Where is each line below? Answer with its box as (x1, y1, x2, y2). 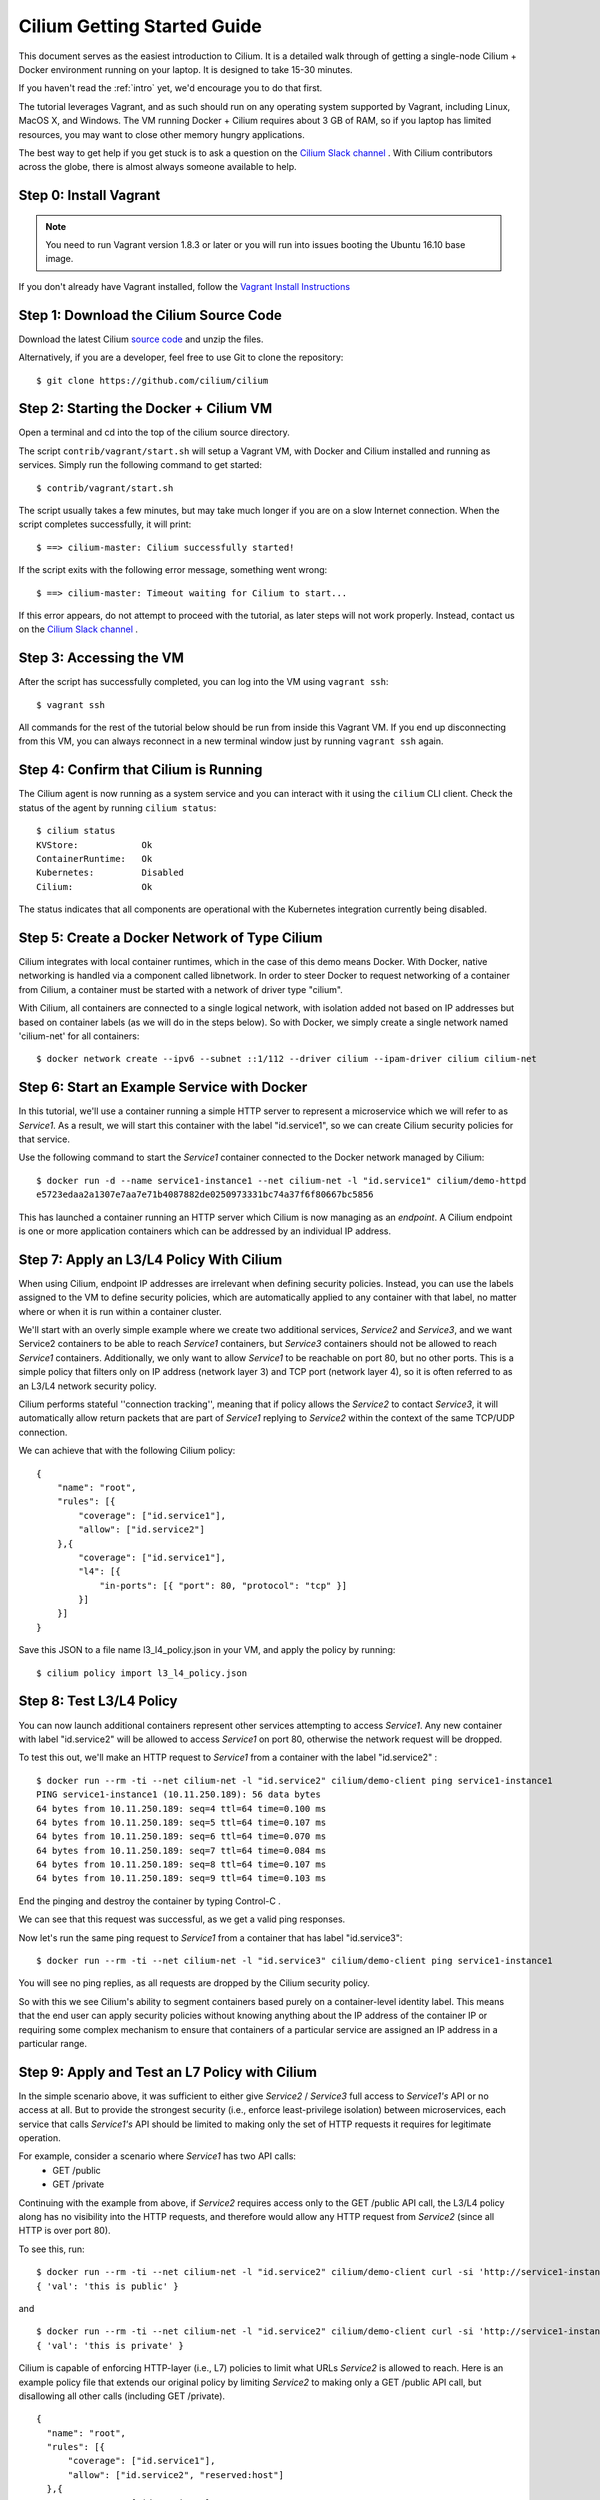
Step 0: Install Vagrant (18, 187, 161, 204)
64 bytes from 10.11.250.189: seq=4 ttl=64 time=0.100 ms (36, 1803, 327, 1814)
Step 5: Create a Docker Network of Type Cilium (18, 929, 323, 946)
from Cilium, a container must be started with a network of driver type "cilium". (18, 983, 344, 995)
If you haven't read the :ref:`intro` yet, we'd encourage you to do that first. (18, 82, 323, 94)
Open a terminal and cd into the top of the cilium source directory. (18, 426, 290, 439)
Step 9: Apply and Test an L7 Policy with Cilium (18, 2063, 317, 2080)
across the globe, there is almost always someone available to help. (18, 161, 297, 173)
